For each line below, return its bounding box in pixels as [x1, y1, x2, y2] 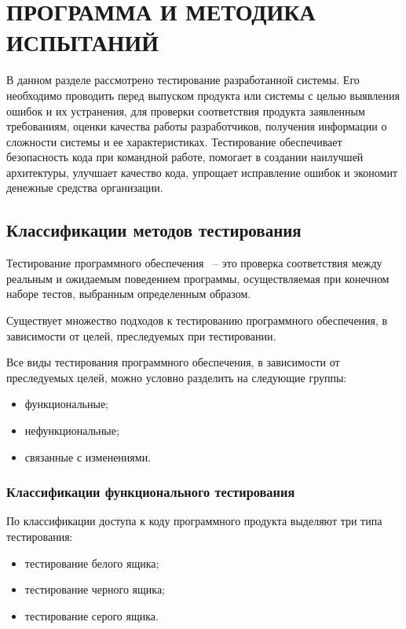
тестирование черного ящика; [24, 581, 166, 598]
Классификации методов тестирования [6, 218, 302, 242]
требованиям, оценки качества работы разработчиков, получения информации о [6, 118, 387, 134]
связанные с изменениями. [24, 448, 152, 465]
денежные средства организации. [6, 179, 163, 196]
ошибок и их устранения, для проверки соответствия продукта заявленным [6, 102, 365, 119]
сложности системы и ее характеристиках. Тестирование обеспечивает [6, 133, 342, 149]
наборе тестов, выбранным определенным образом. [6, 285, 251, 302]
